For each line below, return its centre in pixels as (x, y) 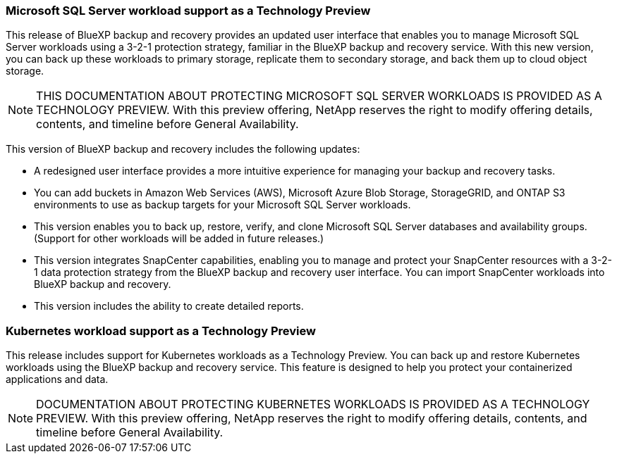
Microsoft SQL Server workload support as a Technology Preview (188, 11)
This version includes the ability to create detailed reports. (169, 306)
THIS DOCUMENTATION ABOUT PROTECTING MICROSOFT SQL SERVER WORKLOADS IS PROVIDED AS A (319, 96)
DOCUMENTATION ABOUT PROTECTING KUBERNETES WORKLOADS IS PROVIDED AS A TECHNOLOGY (313, 404)
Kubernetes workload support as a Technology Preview (161, 331)
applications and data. (57, 379)
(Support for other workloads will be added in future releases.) (179, 239)
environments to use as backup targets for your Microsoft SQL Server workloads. (222, 205)
